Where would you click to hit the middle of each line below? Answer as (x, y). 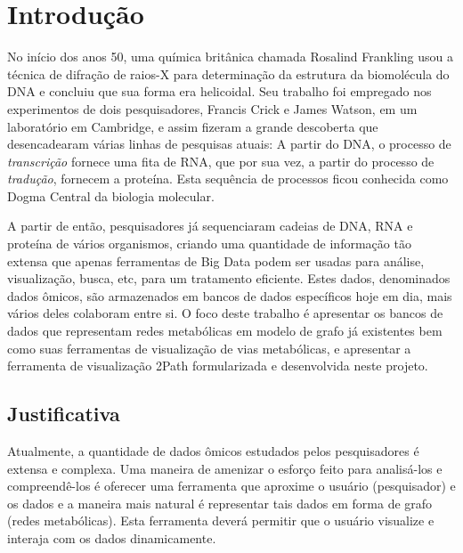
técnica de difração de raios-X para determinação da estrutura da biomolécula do (228, 73)
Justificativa (64, 414)
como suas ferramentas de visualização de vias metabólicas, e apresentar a (209, 348)
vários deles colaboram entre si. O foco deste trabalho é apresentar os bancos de (225, 313)
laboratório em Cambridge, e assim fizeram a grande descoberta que (193, 126)
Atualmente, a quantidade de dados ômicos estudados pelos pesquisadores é (213, 451)
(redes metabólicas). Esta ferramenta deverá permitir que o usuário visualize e (221, 520)
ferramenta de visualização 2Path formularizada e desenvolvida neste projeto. (218, 366)
